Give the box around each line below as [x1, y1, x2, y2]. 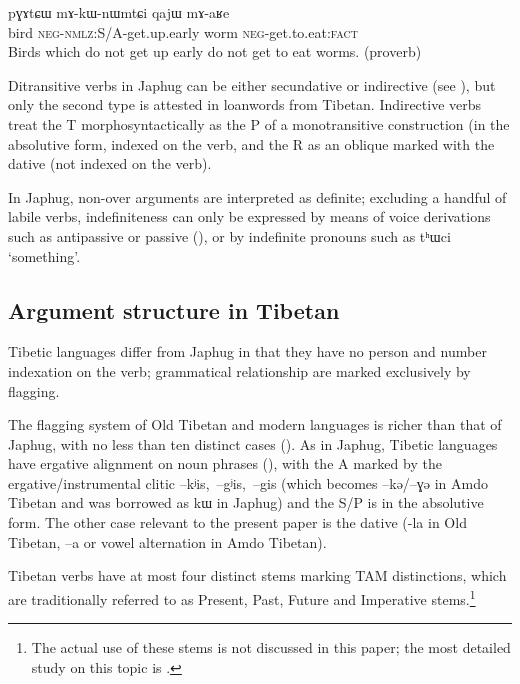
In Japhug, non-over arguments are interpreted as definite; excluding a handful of [8, 186, 507, 207]
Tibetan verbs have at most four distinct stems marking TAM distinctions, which [8, 565, 507, 586]
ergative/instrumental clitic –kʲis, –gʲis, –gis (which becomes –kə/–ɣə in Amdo [8, 472, 489, 493]
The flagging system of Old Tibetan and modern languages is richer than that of [8, 414, 502, 435]
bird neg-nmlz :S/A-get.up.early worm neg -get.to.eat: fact [8, 21, 358, 42]
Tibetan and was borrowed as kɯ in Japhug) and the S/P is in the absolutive [8, 492, 484, 513]
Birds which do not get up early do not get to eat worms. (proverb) [8, 41, 422, 62]
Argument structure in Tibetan [8, 294, 340, 325]
